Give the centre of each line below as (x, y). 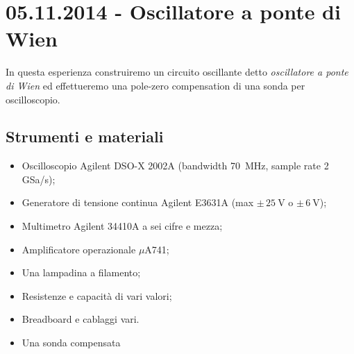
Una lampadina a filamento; (81, 272)
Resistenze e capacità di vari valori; (97, 295)
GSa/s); (39, 179)
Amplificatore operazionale (79, 249)
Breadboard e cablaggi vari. (81, 319)
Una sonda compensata (71, 343)
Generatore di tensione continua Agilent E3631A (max (138, 202)
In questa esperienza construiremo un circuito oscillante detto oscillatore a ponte (177, 72)
